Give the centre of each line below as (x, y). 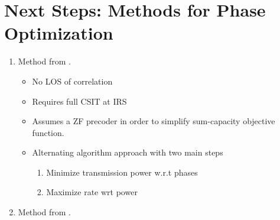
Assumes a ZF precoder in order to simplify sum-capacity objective (154, 121)
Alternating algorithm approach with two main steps (128, 152)
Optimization (59, 33)
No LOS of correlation (72, 81)
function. (48, 132)
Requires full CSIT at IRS (79, 101)
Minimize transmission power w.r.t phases (122, 172)
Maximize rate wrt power (92, 192)
